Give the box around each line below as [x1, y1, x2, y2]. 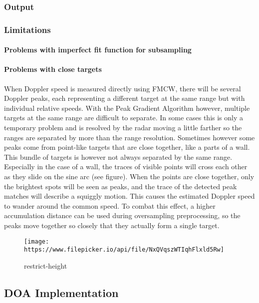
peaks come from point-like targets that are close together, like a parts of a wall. [4, 142, 250, 152]
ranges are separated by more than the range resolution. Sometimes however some [4, 132, 255, 142]
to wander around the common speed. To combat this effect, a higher [4, 200, 216, 211]
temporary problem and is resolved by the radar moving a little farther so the [4, 122, 242, 133]
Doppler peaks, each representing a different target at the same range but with [4, 93, 245, 103]
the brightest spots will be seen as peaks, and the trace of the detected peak [4, 181, 237, 191]
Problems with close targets [4, 64, 102, 74]
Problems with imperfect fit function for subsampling [4, 44, 192, 55]
